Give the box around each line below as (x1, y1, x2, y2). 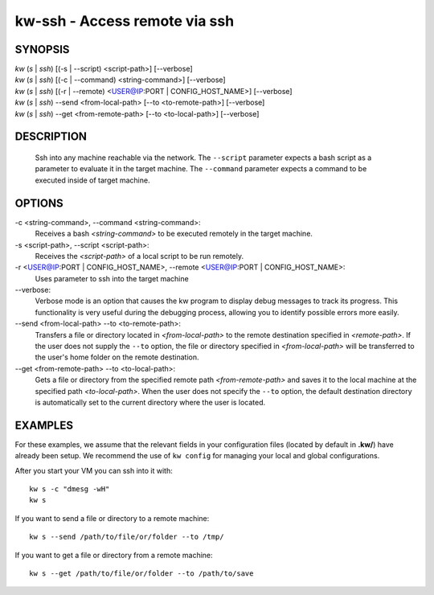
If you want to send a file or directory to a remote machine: (14, 513, 210, 523)
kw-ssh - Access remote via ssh (14, 12, 235, 30)
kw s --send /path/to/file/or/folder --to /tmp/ (29, 532, 224, 542)
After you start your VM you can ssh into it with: (14, 466, 173, 475)
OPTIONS (14, 196, 63, 210)
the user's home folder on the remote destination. (35, 352, 199, 362)
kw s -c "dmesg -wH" (29, 485, 110, 494)
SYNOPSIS (14, 43, 70, 56)
